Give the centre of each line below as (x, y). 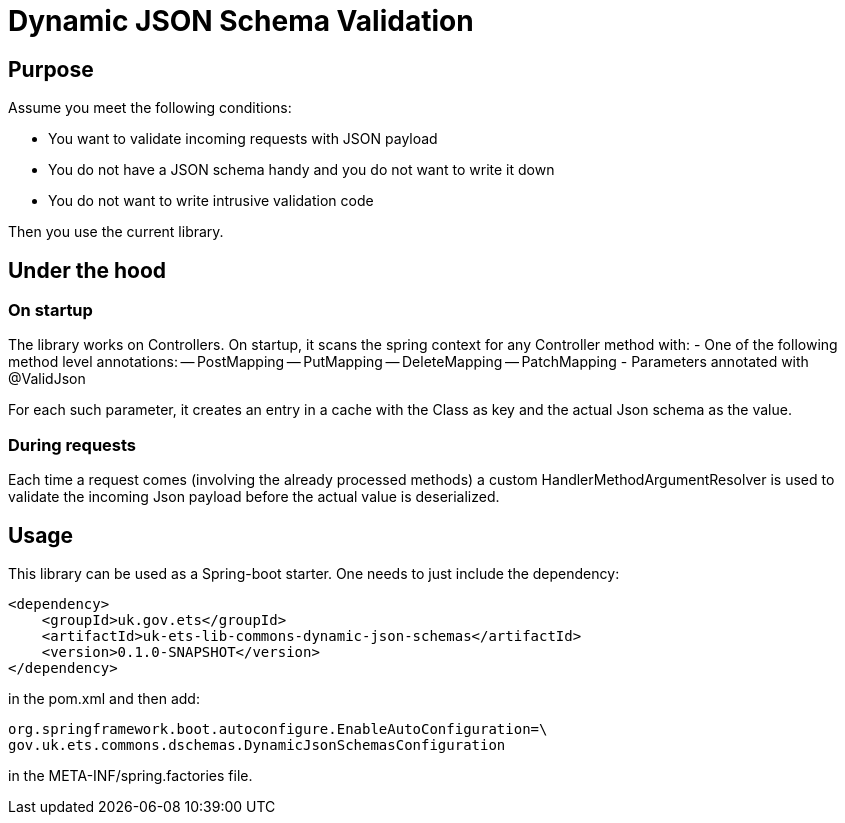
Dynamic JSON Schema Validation (241, 21)
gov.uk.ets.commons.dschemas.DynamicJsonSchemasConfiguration (257, 744)
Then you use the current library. (116, 232)
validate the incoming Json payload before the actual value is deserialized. (254, 497)
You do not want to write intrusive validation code (211, 201)
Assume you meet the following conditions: (150, 108)
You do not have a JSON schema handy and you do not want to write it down (301, 170)
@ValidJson (47, 379)
